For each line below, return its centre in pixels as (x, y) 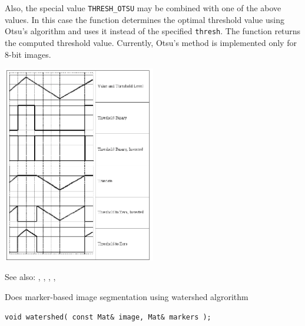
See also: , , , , (30, 277)
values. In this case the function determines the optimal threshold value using (145, 19)
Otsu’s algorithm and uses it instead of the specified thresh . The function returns (153, 31)
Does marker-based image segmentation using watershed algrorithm (127, 296)
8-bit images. (28, 54)
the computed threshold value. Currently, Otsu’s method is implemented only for (151, 42)
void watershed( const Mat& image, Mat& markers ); (108, 317)
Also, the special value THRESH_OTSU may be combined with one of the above (143, 8)
